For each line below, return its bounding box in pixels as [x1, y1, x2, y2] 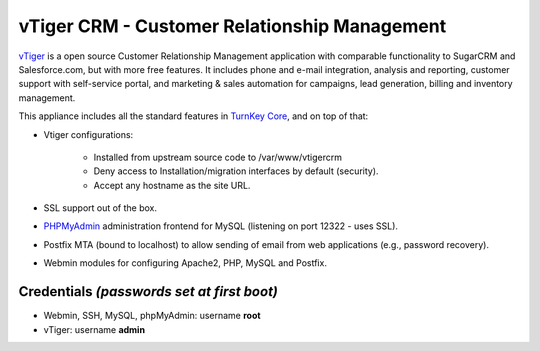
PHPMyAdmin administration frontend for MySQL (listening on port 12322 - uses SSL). [43, 220, 399, 232]
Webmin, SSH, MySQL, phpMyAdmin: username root [43, 310, 261, 322]
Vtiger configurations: [43, 128, 134, 140]
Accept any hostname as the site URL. [93, 179, 251, 191]
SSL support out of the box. [43, 202, 158, 214]
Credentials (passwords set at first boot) [18, 283, 279, 300]
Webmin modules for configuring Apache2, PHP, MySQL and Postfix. [43, 257, 327, 269]
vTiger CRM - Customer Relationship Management [18, 15, 447, 37]
